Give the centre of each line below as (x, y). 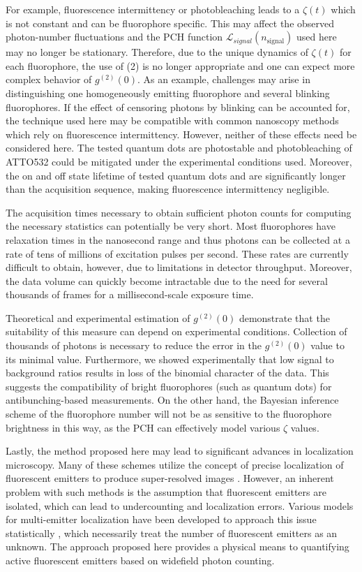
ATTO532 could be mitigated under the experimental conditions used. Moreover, (179, 161)
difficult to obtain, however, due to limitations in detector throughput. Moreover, (179, 267)
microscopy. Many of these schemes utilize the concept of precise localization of (175, 464)
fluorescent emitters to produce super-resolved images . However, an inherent (170, 478)
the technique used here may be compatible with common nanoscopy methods (172, 120)
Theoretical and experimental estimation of (98, 317)
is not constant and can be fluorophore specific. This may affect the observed (170, 23)
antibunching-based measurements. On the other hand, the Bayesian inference (172, 400)
